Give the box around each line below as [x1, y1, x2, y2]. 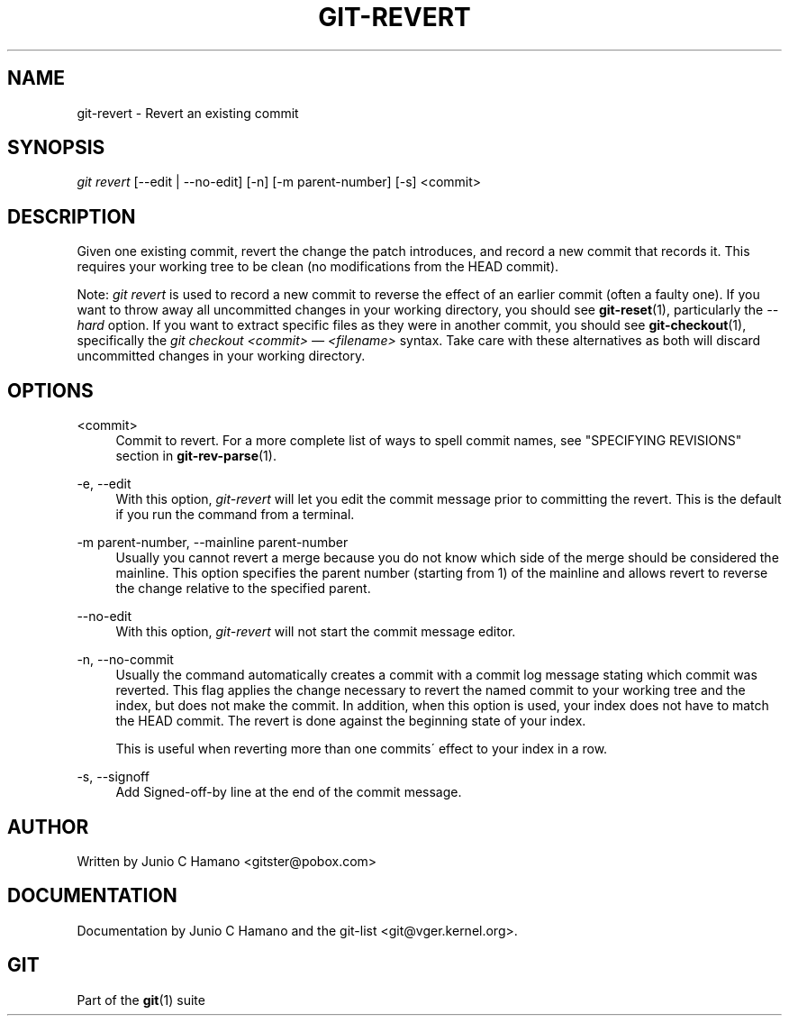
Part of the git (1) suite [77, 991, 205, 1008]
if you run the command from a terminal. [115, 507, 355, 523]
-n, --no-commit [77, 652, 174, 668]
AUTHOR [7, 815, 89, 838]
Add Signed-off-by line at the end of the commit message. [115, 784, 462, 800]
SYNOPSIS [7, 136, 105, 160]
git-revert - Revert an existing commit [77, 105, 299, 121]
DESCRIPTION [7, 205, 136, 228]
